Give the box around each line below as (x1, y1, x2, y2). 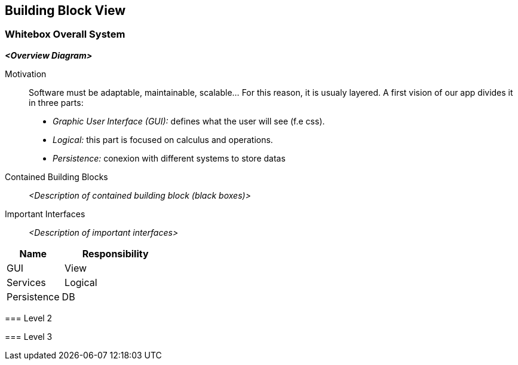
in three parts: (29, 97, 84, 108)
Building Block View (5, 3, 126, 18)
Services (7, 276, 46, 288)
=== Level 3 (5, 331, 53, 342)
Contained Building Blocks (5, 171, 108, 182)
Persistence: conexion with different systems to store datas (53, 153, 286, 163)
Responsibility (82, 247, 149, 260)
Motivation (5, 68, 47, 79)
